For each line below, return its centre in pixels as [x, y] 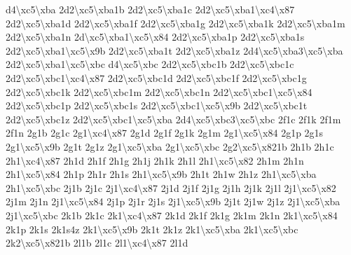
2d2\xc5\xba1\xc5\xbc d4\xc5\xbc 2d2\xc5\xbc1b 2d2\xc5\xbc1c [150, 64]
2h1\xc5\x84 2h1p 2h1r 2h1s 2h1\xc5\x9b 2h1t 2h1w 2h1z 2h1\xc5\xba [161, 174]
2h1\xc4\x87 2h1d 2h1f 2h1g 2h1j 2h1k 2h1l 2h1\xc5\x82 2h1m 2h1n [155, 160]
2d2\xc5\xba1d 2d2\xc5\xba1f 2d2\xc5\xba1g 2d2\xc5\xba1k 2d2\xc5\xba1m [175, 23]
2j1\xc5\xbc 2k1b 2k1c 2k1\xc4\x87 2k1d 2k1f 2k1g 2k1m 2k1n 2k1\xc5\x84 [172, 215]
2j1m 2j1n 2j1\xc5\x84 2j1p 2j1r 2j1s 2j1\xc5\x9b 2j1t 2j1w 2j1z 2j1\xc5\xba [173, 201]
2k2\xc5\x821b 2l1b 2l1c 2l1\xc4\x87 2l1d [97, 243]
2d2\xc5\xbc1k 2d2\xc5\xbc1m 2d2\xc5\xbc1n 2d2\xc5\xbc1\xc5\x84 [159, 91]
